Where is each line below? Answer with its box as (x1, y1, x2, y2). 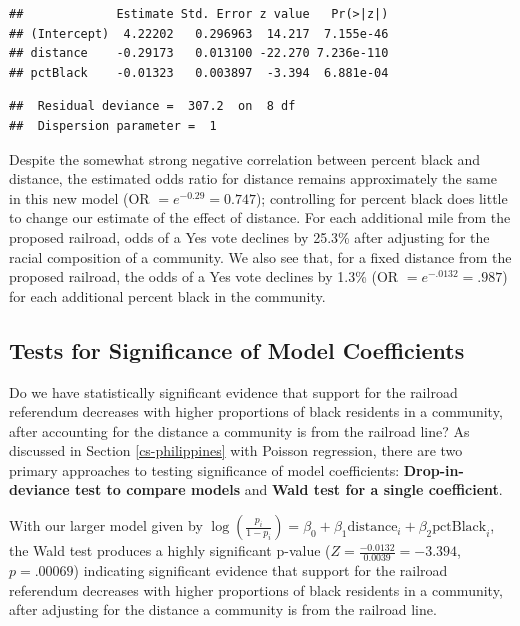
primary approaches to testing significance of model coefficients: (9, 459, 400, 480)
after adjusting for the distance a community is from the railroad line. (9, 599, 437, 620)
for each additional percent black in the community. (9, 285, 326, 306)
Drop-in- (403, 459, 464, 480)
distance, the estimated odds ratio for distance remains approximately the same (9, 168, 497, 189)
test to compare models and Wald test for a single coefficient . (74, 479, 503, 500)
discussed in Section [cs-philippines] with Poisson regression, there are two (9, 440, 463, 461)
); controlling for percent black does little (255, 187, 508, 208)
